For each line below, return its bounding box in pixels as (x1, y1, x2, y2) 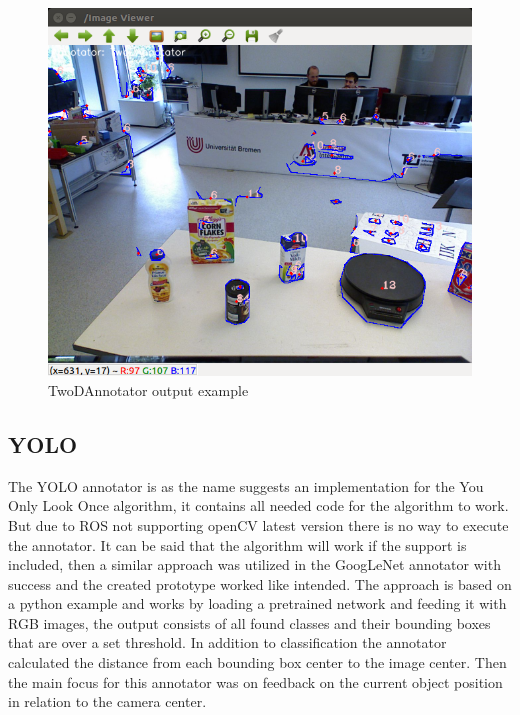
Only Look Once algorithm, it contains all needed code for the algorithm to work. (8, 495, 509, 516)
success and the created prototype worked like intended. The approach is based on (8, 573, 512, 594)
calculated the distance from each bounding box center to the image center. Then (8, 652, 507, 673)
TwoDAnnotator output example (48, 379, 249, 400)
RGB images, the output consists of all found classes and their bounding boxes (8, 612, 491, 633)
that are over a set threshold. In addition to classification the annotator (8, 632, 447, 653)
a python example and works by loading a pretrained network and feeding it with (8, 593, 507, 614)
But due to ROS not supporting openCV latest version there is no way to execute (8, 514, 509, 535)
